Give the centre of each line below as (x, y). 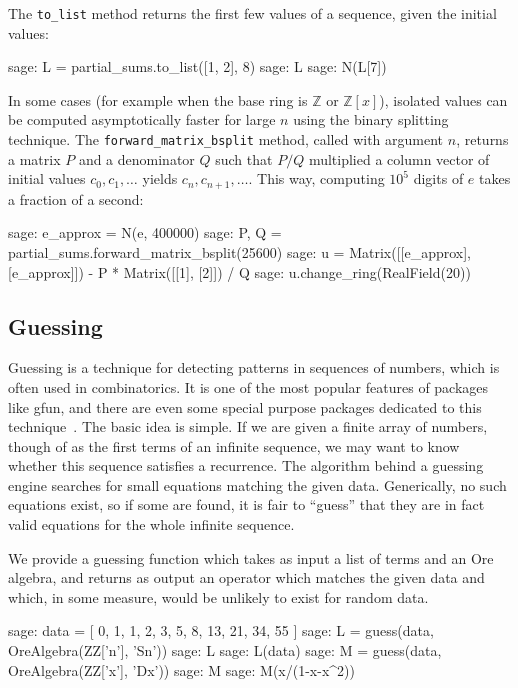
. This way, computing (316, 178)
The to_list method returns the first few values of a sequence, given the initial (252, 13)
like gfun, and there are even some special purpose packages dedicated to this (245, 406)
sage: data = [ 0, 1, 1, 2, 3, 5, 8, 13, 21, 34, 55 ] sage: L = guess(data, (221, 630)
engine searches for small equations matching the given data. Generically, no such (257, 484)
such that (244, 158)
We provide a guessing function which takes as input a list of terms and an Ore (251, 557)
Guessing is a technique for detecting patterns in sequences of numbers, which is (254, 367)
